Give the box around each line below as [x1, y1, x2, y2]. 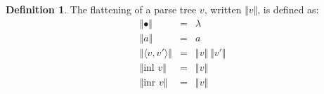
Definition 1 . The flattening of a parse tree [6, 2, 197, 16]
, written [204, 2, 242, 16]
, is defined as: [257, 2, 319, 16]
